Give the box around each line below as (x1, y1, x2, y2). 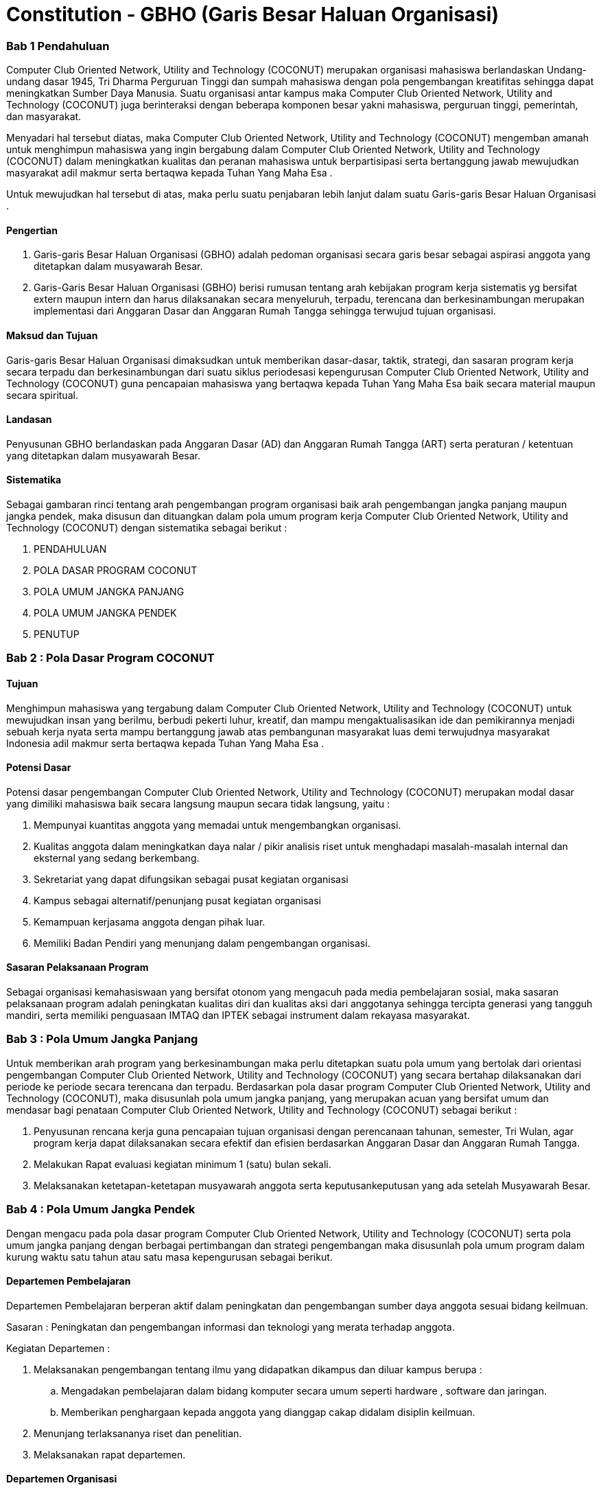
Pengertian (6, 224, 58, 236)
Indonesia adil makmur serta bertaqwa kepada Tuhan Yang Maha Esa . (6, 737, 325, 749)
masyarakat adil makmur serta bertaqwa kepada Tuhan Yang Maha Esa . (6, 167, 333, 179)
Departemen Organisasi (6, 1473, 117, 1485)
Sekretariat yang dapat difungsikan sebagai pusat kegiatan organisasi (34, 873, 349, 885)
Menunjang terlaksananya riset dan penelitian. (34, 1427, 242, 1439)
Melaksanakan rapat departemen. (34, 1448, 186, 1460)
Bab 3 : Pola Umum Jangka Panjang (6, 1032, 198, 1046)
